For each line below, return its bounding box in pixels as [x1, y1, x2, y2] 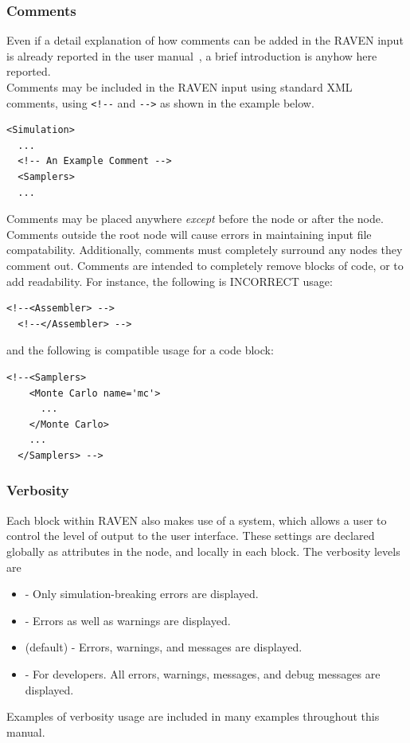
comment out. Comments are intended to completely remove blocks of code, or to [6, 257, 404, 273]
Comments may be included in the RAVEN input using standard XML [6, 79, 353, 95]
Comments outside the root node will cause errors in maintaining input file [6, 225, 372, 242]
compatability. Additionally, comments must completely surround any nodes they [6, 241, 403, 258]
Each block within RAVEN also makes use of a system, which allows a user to [6, 511, 387, 528]
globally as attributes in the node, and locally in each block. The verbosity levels [6, 542, 400, 559]
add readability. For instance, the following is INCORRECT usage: [6, 272, 333, 289]
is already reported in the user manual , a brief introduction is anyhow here [6, 47, 377, 64]
